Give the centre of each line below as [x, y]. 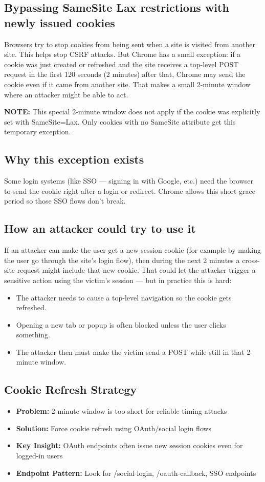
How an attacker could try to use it [100, 228]
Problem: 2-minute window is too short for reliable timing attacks [122, 411]
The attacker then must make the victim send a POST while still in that [130, 352]
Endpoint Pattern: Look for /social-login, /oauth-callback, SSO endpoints [136, 473]
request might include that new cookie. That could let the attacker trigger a [136, 270]
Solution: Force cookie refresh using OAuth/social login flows [114, 428]
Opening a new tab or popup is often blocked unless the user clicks [121, 324]
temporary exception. [38, 132]
